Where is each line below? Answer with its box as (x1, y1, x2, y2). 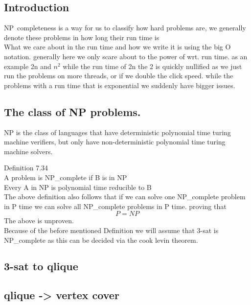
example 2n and (4, 61, 51, 71)
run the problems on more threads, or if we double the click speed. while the (4, 70, 233, 81)
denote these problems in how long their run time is (4, 32, 160, 42)
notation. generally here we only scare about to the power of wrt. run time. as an (4, 51, 248, 61)
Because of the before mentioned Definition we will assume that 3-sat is (4, 225, 219, 235)
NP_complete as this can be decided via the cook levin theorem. (4, 235, 198, 245)
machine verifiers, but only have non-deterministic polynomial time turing (4, 137, 226, 147)
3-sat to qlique (4, 258, 78, 274)
